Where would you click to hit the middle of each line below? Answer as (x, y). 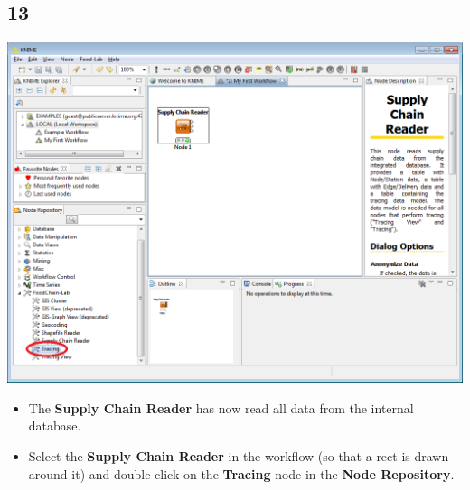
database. (55, 425)
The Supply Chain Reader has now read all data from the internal (221, 407)
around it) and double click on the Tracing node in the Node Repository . (241, 473)
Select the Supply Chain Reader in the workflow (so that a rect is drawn (239, 455)
